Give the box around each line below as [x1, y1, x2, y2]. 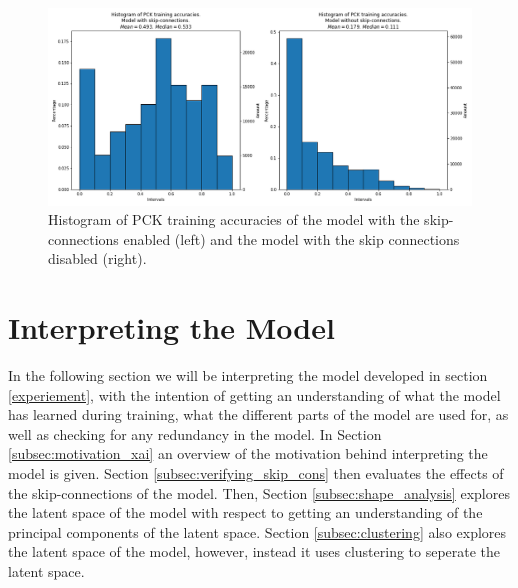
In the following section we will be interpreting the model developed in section [8, 365, 488, 385]
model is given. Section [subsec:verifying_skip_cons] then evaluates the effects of [8, 462, 504, 483]
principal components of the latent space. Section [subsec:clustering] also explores [8, 521, 507, 542]
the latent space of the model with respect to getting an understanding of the [8, 502, 483, 523]
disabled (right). [48, 248, 147, 269]
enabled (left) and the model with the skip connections [123, 228, 460, 249]
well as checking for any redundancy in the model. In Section [8, 423, 382, 444]
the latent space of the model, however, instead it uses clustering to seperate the [8, 541, 501, 562]
